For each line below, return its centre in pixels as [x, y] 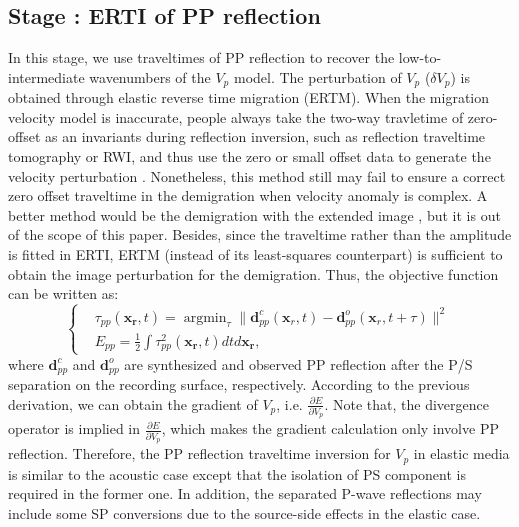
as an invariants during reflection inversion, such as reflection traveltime [265, 136]
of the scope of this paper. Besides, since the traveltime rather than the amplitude [260, 234]
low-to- [420, 57]
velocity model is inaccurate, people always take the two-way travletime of [236, 116]
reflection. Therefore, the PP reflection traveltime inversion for [199, 453]
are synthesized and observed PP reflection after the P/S [298, 363]
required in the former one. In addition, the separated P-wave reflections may [245, 493]
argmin [205, 317]
